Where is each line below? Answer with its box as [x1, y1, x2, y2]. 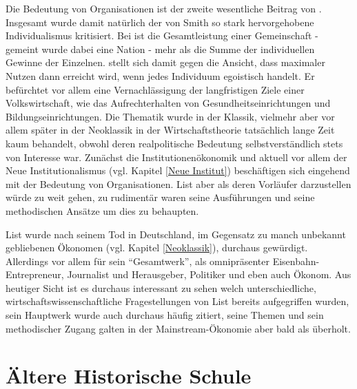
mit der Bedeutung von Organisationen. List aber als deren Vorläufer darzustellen [6, 176, 351, 191]
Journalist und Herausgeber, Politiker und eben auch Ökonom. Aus [67, 267, 351, 282]
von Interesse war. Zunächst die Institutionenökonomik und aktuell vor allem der [6, 149, 347, 164]
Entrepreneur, [6, 267, 64, 282]
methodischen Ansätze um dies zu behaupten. [6, 203, 199, 218]
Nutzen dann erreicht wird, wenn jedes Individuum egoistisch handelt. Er [6, 68, 315, 83]
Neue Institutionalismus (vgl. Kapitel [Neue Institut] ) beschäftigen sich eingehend [6, 163, 350, 178]
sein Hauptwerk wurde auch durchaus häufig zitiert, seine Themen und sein [6, 308, 324, 322]
